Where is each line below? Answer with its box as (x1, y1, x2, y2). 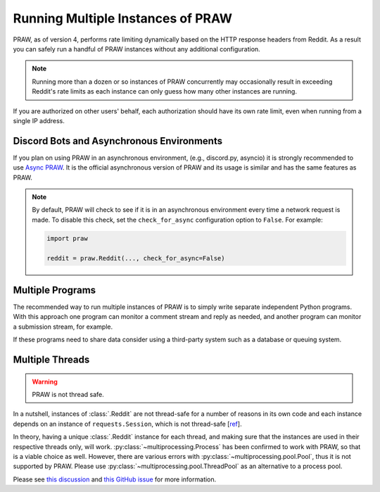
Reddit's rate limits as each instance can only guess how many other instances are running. (32, 87, 297, 96)
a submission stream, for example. (13, 322, 113, 331)
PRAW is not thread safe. (32, 390, 105, 398)
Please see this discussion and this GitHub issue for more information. (13, 475, 217, 484)
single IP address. (13, 116, 65, 125)
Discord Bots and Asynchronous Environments (13, 134, 223, 147)
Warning (32, 377, 58, 386)
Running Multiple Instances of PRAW (13, 11, 232, 26)
